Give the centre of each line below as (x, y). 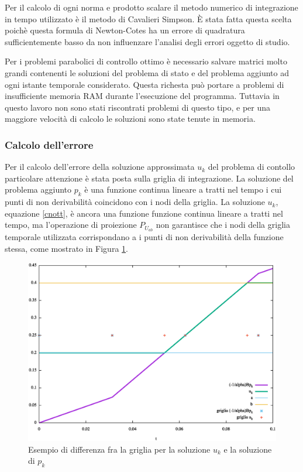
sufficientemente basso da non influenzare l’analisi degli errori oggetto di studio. (147, 41)
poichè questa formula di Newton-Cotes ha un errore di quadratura (125, 30)
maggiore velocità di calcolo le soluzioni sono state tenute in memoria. (130, 119)
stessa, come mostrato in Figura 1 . (66, 248)
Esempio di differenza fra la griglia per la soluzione (119, 449)
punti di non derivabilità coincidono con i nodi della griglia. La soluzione (135, 202)
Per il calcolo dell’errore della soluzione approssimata (100, 167)
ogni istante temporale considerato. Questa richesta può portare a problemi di (144, 84)
